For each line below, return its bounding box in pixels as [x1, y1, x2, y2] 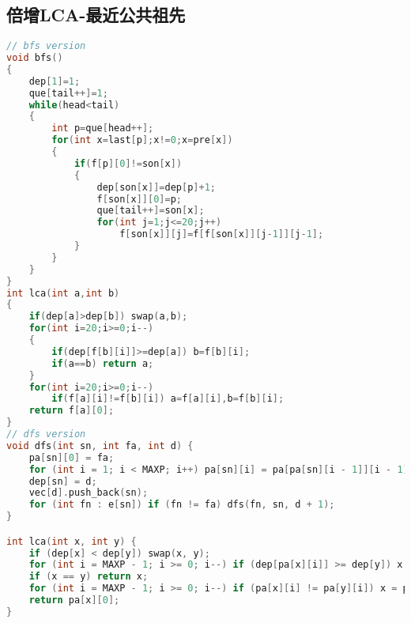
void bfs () [6, 52, 63, 64]
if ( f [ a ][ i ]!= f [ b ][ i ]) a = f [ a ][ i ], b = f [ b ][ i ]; [51, 393, 285, 405]
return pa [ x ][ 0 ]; [28, 595, 120, 606]
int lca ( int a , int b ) [6, 287, 120, 299]
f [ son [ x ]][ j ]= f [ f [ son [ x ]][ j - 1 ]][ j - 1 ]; [119, 228, 324, 240]
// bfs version [6, 40, 86, 52]
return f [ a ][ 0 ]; [28, 405, 115, 417]
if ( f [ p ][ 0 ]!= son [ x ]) [74, 157, 183, 169]
